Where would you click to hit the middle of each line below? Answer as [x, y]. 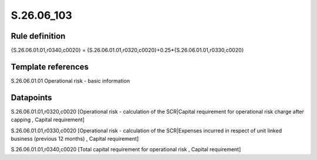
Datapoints [31, 98]
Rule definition [38, 36]
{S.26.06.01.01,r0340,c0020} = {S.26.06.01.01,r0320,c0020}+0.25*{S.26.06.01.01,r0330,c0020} [127, 50]
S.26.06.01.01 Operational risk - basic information [70, 81]
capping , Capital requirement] [48, 120]
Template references [50, 67]
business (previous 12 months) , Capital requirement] [75, 139]
